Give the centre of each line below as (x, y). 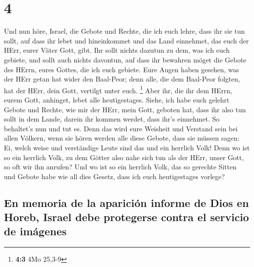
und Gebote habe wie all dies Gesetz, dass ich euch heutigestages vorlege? (115, 176)
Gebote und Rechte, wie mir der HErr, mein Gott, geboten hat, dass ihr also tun (125, 109)
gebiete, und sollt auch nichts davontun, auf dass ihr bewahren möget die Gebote (125, 59)
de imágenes (35, 231)
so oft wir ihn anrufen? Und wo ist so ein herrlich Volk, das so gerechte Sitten (120, 167)
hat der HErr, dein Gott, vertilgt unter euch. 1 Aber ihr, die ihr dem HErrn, (118, 89)
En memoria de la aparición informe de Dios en (127, 202)
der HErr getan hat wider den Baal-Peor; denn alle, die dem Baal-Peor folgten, (122, 79)
